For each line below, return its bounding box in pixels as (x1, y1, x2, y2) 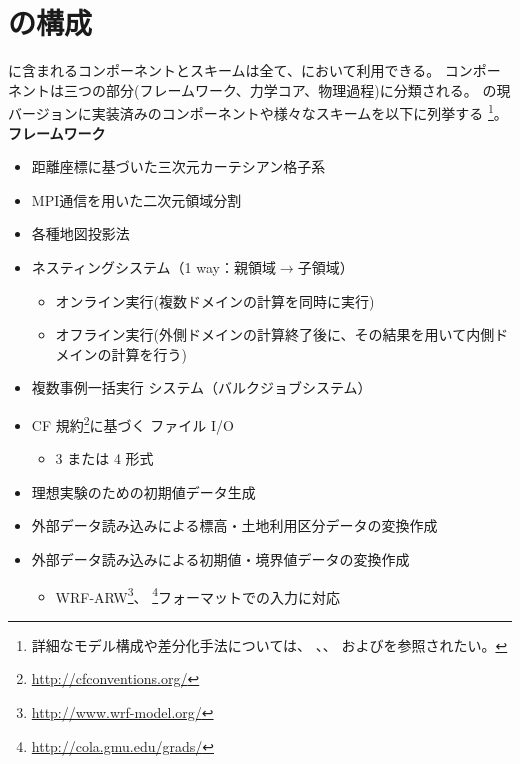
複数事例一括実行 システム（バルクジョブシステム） (31, 377, 372, 398)
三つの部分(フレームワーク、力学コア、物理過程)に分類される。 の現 (63, 79, 511, 100)
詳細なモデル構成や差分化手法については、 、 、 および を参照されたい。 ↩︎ (31, 634, 508, 655)
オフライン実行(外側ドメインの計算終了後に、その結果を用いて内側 (55, 324, 495, 345)
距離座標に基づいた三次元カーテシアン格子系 (31, 156, 326, 177)
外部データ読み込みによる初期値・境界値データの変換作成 (31, 548, 410, 569)
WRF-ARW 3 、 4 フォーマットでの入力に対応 (55, 583, 341, 607)
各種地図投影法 (31, 223, 130, 244)
